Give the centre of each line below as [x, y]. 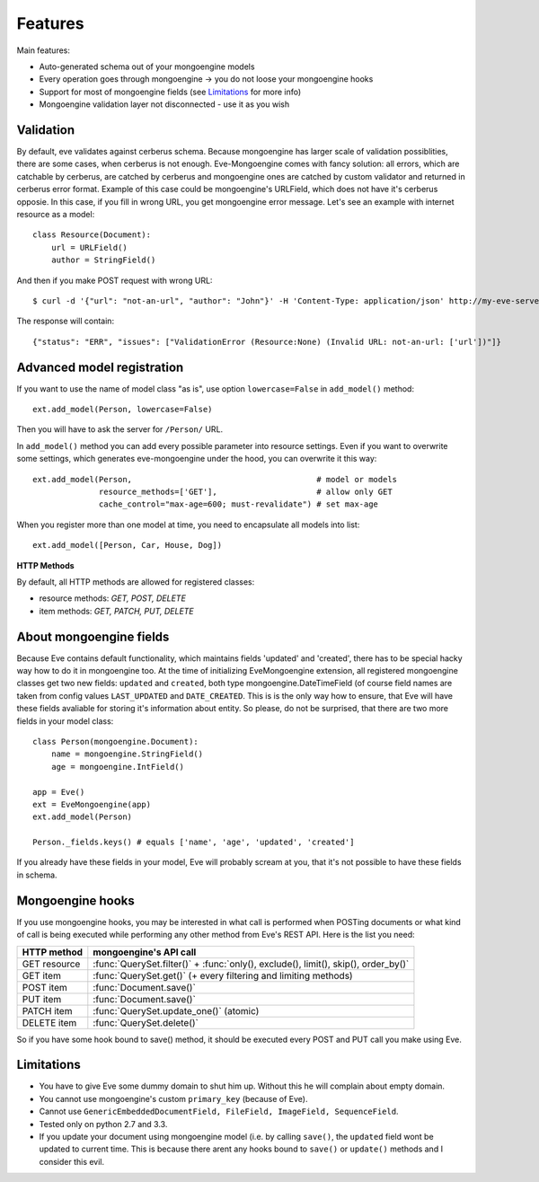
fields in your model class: [65, 721]
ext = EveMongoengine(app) [92, 804]
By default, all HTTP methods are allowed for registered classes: [136, 582]
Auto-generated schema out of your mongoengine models [147, 66]
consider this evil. [72, 1161]
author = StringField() [103, 260]
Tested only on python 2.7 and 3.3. [103, 1124]
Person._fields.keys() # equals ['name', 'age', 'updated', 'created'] [194, 842]
